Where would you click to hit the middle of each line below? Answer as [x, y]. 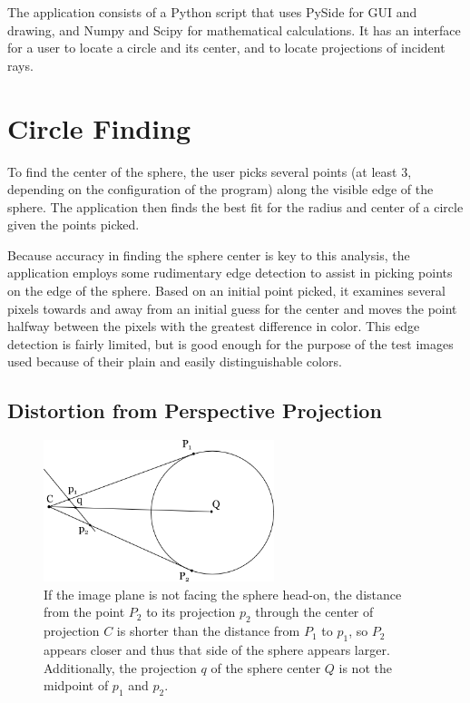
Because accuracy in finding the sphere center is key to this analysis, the [209, 254]
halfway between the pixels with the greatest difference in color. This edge [214, 326]
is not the [365, 667]
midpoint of [76, 685]
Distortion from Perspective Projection [195, 410]
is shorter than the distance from [208, 631]
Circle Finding [99, 127]
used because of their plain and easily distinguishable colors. [175, 361]
